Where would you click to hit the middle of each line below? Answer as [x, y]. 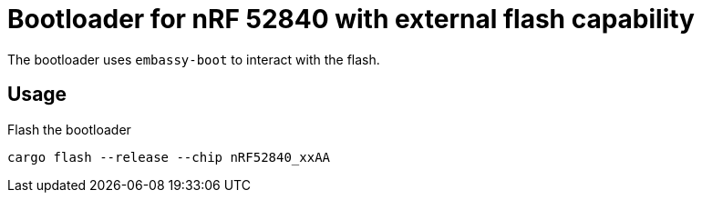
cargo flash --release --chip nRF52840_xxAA [169, 157]
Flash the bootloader [69, 129]
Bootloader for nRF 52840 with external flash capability [351, 19]
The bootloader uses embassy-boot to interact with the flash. [194, 59]
